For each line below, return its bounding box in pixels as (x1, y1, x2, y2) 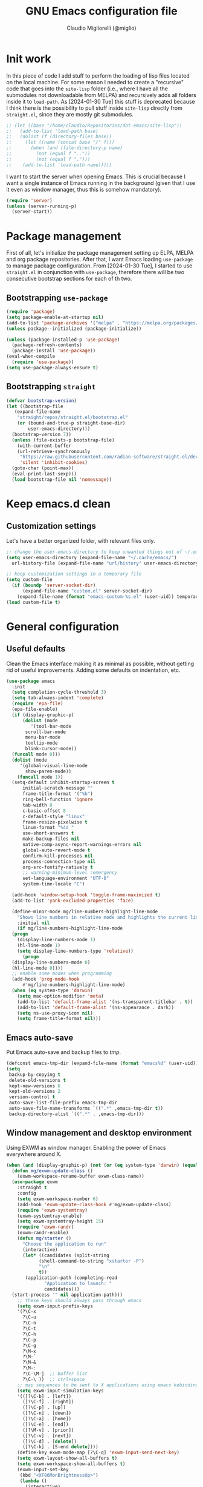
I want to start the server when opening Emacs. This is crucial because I (6, 173, 186, 180)
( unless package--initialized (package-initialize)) (6, 326, 142, 332)
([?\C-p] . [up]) (22, 1405, 66, 1411)
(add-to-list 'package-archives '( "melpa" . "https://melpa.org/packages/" (6, 320, 201, 326)
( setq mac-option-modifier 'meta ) (17, 993, 104, 999)
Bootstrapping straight (6, 381, 96, 392)
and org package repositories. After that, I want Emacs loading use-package (6, 256, 193, 263)
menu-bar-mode (25, 734, 61, 740)
